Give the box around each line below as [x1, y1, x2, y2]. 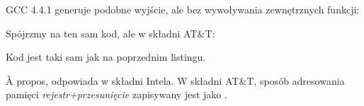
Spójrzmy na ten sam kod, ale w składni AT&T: [6, 25, 215, 40]
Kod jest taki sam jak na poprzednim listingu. [6, 49, 206, 64]
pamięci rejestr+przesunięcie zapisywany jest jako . [6, 87, 227, 102]
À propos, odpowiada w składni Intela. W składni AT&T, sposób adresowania [6, 73, 345, 88]
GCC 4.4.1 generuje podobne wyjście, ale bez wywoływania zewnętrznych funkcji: [6, 2, 360, 16]
